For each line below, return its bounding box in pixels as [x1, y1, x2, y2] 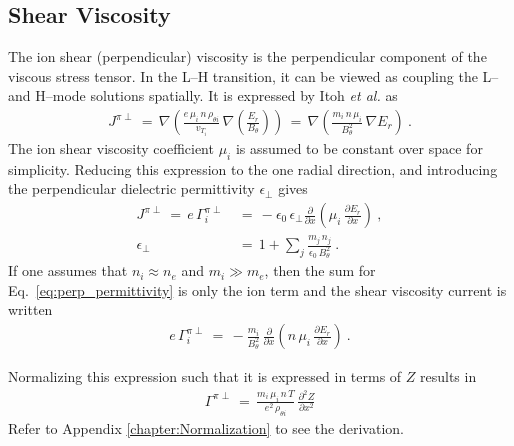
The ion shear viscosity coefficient [8, 138, 214, 159]
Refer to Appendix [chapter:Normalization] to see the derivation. [8, 418, 404, 439]
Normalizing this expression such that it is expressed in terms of [8, 366, 402, 387]
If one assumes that [8, 260, 128, 281]
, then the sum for [264, 260, 376, 281]
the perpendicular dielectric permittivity [8, 178, 255, 199]
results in [420, 366, 477, 387]
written [8, 299, 53, 320]
